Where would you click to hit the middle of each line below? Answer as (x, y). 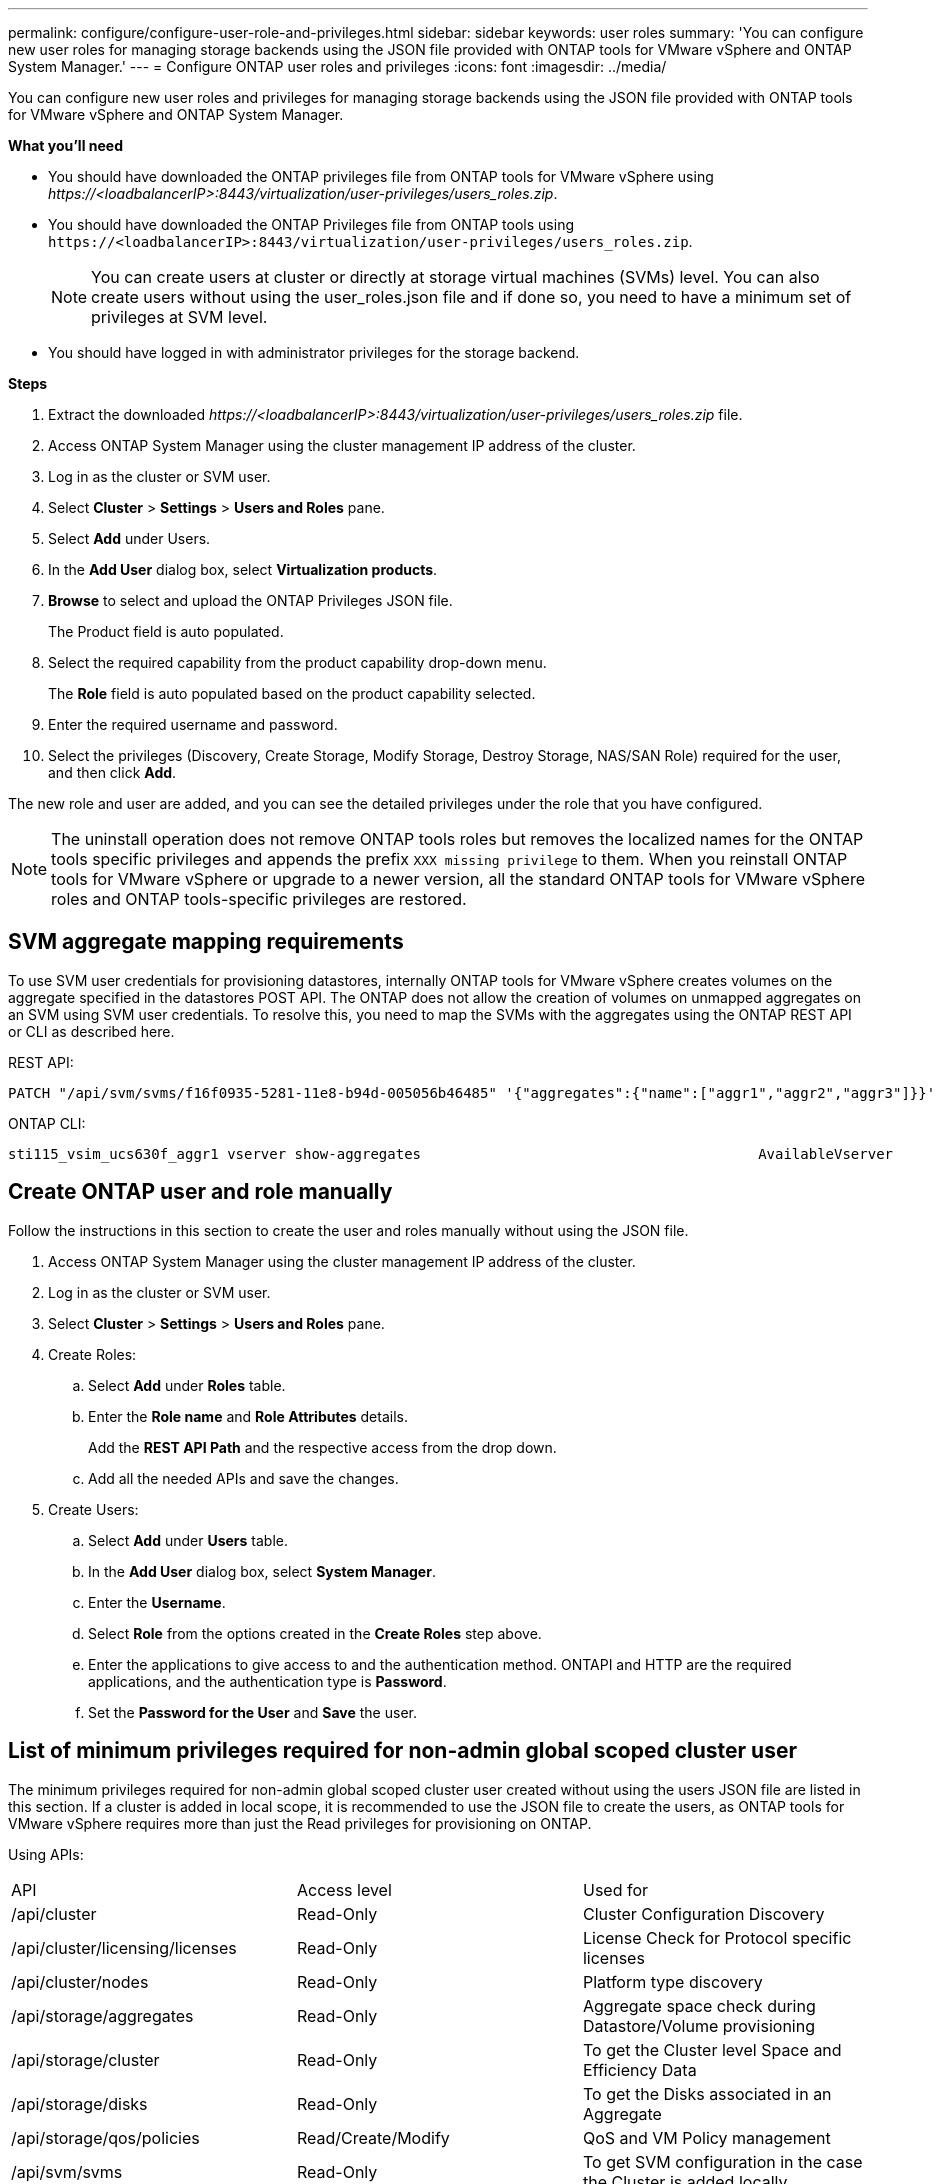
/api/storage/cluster (85, 2059)
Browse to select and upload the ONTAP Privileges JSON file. (250, 600)
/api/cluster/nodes (80, 1981)
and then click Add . (112, 772)
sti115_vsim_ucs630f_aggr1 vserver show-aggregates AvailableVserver (451, 1153)
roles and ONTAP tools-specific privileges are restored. (259, 899)
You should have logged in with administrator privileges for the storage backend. (314, 352)
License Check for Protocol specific (717, 1937)
